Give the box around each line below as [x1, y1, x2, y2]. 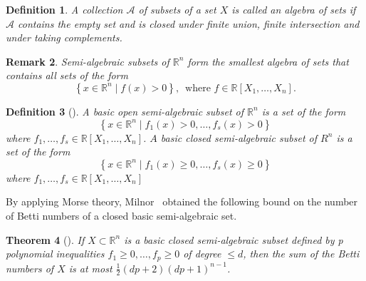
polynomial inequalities [6, 246, 105, 261]
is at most [68, 260, 113, 275]
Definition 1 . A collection [6, 2, 123, 16]
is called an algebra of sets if [231, 2, 356, 16]
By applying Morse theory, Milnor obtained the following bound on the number [6, 194, 358, 209]
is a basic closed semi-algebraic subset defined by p [124, 232, 343, 247]
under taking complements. [6, 30, 122, 45]
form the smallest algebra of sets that [187, 53, 349, 68]
